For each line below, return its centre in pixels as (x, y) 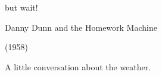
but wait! (21, 7)
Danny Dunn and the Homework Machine (81, 27)
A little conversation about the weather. (78, 66)
